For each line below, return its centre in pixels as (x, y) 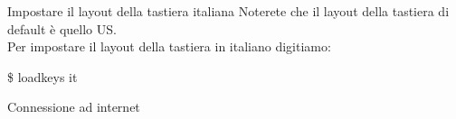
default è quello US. (62, 28)
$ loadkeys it (43, 76)
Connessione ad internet (74, 107)
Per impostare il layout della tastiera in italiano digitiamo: (169, 46)
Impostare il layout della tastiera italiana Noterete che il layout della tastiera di (228, 11)
